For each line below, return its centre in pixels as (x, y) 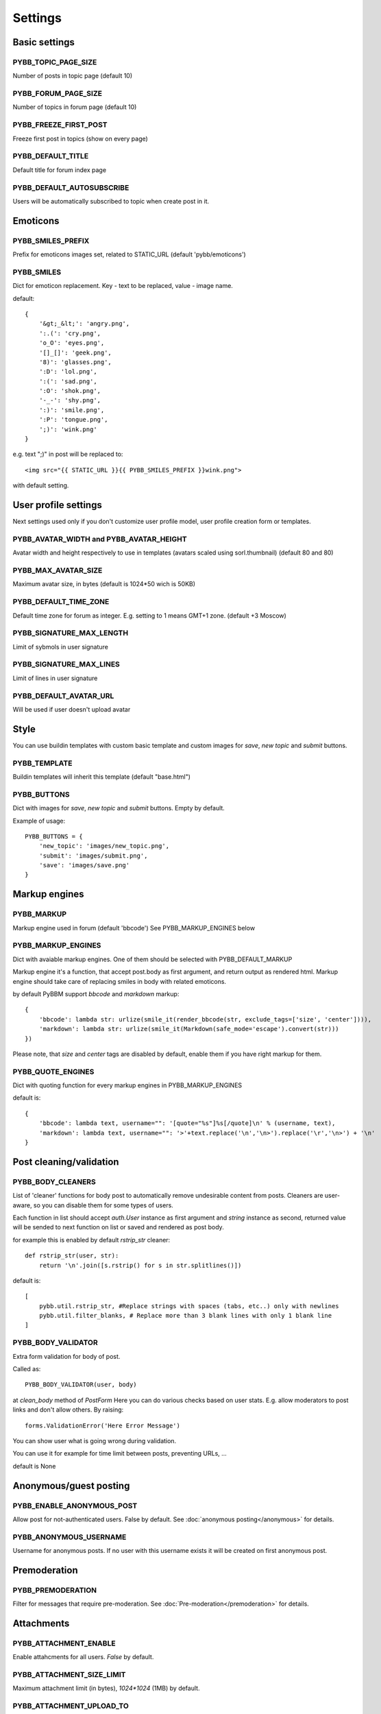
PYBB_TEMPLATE (42, 763)
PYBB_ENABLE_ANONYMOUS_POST (75, 1506)
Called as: (27, 1368)
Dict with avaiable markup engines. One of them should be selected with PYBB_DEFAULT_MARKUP (152, 959)
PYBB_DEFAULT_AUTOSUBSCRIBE (71, 187)
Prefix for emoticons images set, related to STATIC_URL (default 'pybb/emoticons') (129, 254)
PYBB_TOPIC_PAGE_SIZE (55, 62)
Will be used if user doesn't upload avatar (72, 709)
